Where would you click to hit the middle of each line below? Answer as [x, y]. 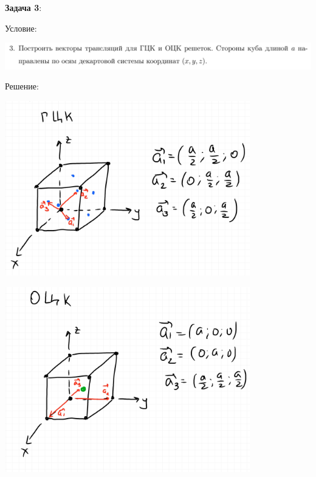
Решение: [22, 86]
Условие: [21, 28]
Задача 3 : [23, 7]
